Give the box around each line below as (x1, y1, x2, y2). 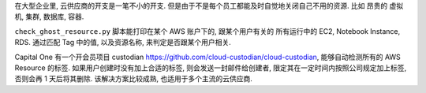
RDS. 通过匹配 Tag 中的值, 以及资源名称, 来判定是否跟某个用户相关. (14, 38, 232, 47)
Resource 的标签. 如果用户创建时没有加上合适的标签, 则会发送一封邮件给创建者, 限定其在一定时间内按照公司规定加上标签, (14, 63, 407, 73)
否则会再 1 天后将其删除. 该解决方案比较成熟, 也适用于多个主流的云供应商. (14, 74, 252, 84)
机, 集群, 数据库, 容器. (14, 12, 84, 21)
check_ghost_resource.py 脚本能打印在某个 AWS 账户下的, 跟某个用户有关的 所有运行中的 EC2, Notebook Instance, (14, 26, 401, 35)
